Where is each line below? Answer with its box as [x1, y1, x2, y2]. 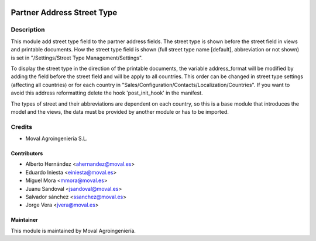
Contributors [11, 150, 43, 157]
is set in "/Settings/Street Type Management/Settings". [11, 54, 143, 61]
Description [11, 26, 45, 34]
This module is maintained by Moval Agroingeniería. [11, 227, 136, 234]
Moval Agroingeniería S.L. [25, 135, 88, 142]
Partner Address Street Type [11, 8, 118, 18]
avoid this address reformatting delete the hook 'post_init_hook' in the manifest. [11, 89, 203, 96]
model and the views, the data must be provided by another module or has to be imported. [11, 108, 229, 115]
